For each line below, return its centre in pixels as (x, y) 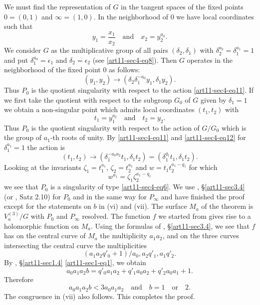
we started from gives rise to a (205, 216)
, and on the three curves (201, 235)
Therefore (19, 279)
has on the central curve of (45, 235)
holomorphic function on (41, 226)
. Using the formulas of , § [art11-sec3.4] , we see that (170, 226)
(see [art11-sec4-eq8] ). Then (135, 60)
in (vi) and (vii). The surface (143, 206)
